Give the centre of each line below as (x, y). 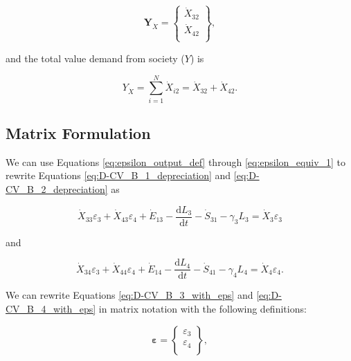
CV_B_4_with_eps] (51, 308)
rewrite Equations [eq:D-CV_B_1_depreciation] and (118, 175)
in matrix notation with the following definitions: (202, 308)
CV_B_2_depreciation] (57, 189)
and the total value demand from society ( (95, 58)
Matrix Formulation (78, 133)
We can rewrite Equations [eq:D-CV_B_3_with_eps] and (129, 295)
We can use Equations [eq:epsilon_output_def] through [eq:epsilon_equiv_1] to (176, 161)
